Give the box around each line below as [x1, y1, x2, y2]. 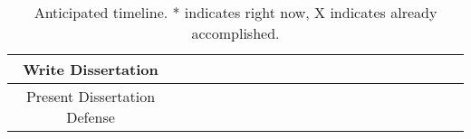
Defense [66, 107, 115, 127]
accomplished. [191, 23, 280, 43]
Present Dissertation [25, 86, 156, 107]
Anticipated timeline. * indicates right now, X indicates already [34, 2, 437, 23]
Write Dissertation [23, 59, 159, 79]
